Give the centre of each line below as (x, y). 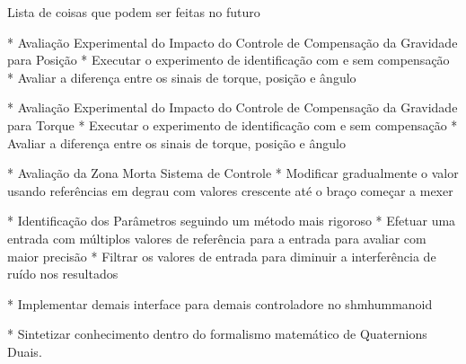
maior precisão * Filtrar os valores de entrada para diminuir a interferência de (222, 256)
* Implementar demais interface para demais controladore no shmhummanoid (220, 303)
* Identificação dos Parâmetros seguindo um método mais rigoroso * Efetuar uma (232, 221)
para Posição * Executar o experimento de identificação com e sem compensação (229, 60)
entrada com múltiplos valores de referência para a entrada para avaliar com (217, 238)
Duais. (25, 351)
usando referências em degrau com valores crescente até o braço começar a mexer (230, 190)
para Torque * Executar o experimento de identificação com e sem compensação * (233, 124)
